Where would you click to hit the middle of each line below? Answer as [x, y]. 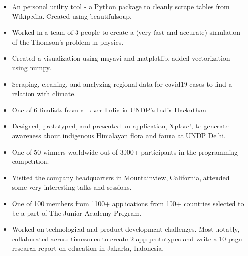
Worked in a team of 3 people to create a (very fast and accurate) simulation [126, 32]
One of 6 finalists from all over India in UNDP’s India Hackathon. [110, 109]
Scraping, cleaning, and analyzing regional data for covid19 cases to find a [122, 84]
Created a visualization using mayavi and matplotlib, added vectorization [121, 58]
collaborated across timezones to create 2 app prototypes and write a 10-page [127, 238]
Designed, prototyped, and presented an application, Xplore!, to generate [120, 126]
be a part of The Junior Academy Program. [77, 213]
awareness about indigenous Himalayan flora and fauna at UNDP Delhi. [119, 135]
